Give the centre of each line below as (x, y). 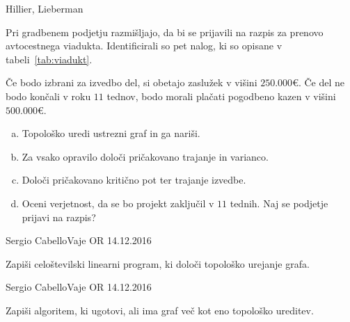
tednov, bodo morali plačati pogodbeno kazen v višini (221, 96)
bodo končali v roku (48, 96)
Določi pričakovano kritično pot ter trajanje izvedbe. (134, 180)
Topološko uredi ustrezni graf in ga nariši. (111, 133)
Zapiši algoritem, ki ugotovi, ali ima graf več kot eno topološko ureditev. (160, 310)
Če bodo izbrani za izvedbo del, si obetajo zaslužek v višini (132, 82)
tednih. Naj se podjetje (279, 203)
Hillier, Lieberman (45, 8)
